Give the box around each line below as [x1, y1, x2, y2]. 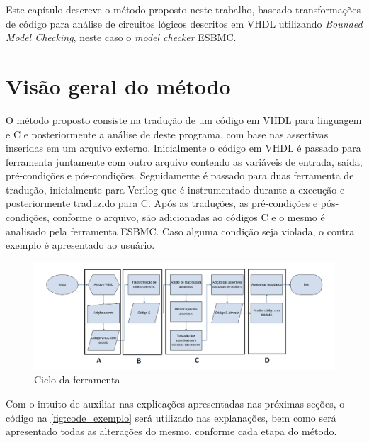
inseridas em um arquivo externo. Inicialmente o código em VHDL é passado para [6, 140, 361, 155]
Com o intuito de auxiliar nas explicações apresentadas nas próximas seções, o [6, 396, 345, 410]
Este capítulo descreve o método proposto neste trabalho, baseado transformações [6, 2, 361, 16]
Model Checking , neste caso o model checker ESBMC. [6, 30, 237, 45]
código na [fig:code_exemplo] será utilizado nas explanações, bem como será [6, 410, 336, 425]
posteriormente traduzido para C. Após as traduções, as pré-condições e [6, 196, 318, 211]
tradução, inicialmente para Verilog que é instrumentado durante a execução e [6, 181, 345, 196]
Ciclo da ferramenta [34, 372, 120, 387]
